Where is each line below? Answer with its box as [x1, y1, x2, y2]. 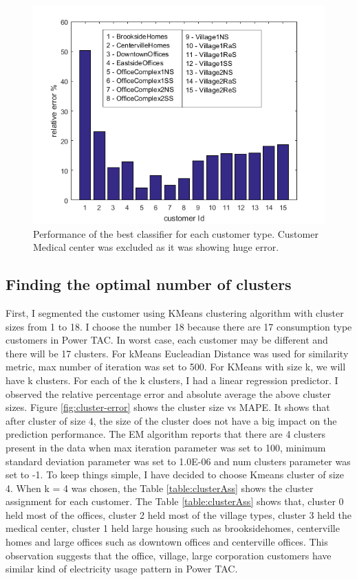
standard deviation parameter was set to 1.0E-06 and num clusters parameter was [6, 454, 351, 468]
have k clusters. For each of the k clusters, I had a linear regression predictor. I [6, 372, 338, 387]
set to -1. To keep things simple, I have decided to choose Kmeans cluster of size [6, 467, 345, 482]
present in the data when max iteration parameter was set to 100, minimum [6, 440, 326, 454]
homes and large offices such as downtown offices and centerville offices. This [6, 535, 328, 549]
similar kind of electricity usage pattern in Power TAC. [6, 561, 238, 576]
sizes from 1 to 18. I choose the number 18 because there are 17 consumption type [6, 319, 352, 333]
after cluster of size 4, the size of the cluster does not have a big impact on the [6, 413, 337, 427]
